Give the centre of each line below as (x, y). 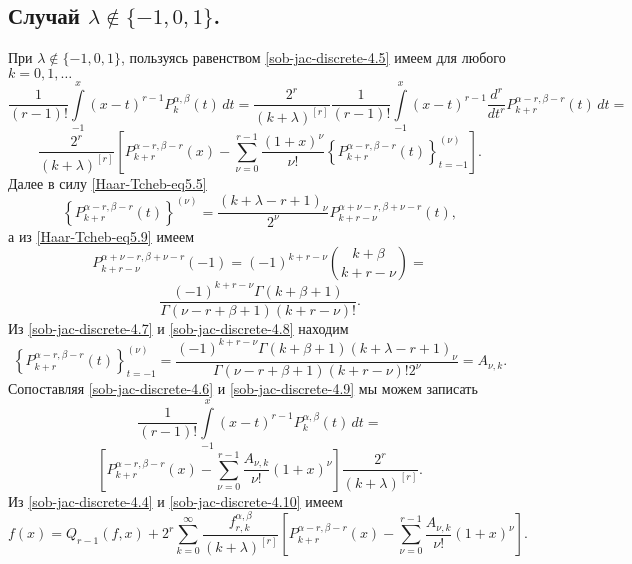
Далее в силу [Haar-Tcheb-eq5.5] (107, 182)
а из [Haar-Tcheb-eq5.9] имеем (101, 235)
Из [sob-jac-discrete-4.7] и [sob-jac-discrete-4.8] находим (178, 327)
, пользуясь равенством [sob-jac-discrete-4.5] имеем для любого (313, 57)
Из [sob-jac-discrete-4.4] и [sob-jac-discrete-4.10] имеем (175, 500)
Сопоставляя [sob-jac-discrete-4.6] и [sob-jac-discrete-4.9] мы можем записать (243, 388)
